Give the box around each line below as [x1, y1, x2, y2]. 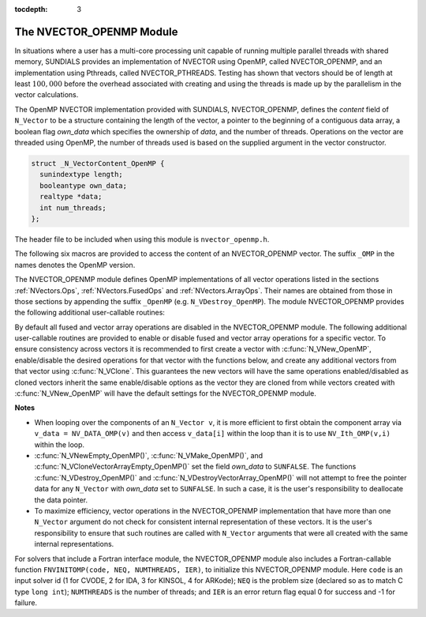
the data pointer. [34, 495, 88, 505]
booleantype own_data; [39, 181, 128, 190]
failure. [14, 598, 38, 608]
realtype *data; [39, 192, 103, 201]
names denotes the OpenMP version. [14, 260, 136, 269]
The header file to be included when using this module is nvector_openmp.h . [14, 234, 270, 244]
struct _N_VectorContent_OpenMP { [31, 159, 165, 168]
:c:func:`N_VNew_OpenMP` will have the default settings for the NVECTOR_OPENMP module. [14, 389, 317, 398]
